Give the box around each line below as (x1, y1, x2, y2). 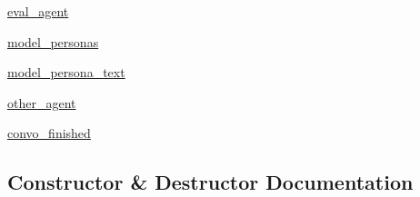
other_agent (7, 93, 76, 112)
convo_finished (7, 123, 91, 143)
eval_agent (7, 2, 69, 20)
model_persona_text (7, 63, 125, 82)
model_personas (7, 32, 99, 51)
